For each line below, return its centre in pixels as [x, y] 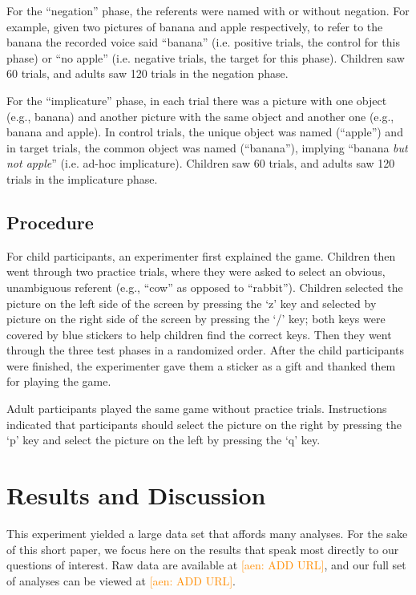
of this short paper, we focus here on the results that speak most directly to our [203, 549]
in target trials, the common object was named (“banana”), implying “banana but [207, 147]
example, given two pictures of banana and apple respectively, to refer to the [195, 26]
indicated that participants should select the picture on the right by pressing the [204, 424]
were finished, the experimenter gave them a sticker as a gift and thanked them [201, 365]
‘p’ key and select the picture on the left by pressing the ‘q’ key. [164, 440]
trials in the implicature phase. [82, 178]
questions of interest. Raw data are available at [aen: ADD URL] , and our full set [206, 565]
